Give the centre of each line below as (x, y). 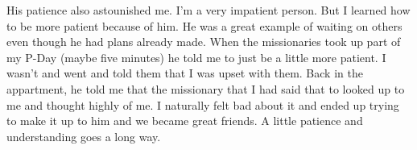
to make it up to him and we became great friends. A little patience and (185, 121)
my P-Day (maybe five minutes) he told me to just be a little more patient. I (196, 57)
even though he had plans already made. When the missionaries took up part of (204, 42)
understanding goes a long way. (84, 136)
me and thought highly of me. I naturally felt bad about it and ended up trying (203, 104)
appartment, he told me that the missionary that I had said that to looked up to (206, 88)
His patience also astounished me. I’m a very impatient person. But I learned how (208, 10)
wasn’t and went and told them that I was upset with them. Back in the (185, 73)
